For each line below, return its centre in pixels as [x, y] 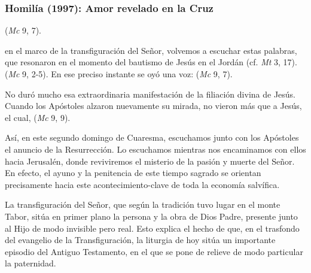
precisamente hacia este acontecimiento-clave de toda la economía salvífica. [142, 184]
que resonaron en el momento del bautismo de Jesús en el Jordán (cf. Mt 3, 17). [151, 62]
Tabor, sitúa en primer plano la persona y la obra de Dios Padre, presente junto [151, 216]
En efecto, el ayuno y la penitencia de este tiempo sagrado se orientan [133, 173]
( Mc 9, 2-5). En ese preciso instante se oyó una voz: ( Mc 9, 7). [119, 74]
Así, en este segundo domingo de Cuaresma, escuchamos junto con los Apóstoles [152, 137]
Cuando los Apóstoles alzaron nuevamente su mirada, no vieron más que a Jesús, [153, 106]
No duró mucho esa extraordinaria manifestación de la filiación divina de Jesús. [150, 94]
